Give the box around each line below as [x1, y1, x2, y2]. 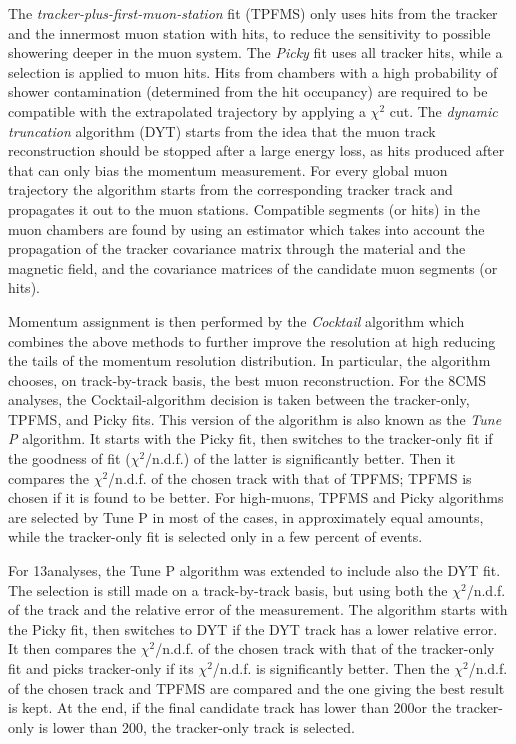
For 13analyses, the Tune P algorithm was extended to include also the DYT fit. [8, 560, 501, 581]
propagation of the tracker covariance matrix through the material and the [8, 238, 466, 259]
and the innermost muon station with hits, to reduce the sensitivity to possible [8, 22, 491, 43]
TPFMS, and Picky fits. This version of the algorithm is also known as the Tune [8, 408, 502, 429]
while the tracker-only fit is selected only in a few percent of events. [8, 526, 423, 547]
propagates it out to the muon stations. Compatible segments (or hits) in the [8, 198, 480, 219]
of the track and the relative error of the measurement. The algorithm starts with [8, 599, 508, 620]
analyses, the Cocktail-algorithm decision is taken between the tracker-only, [8, 389, 470, 410]
